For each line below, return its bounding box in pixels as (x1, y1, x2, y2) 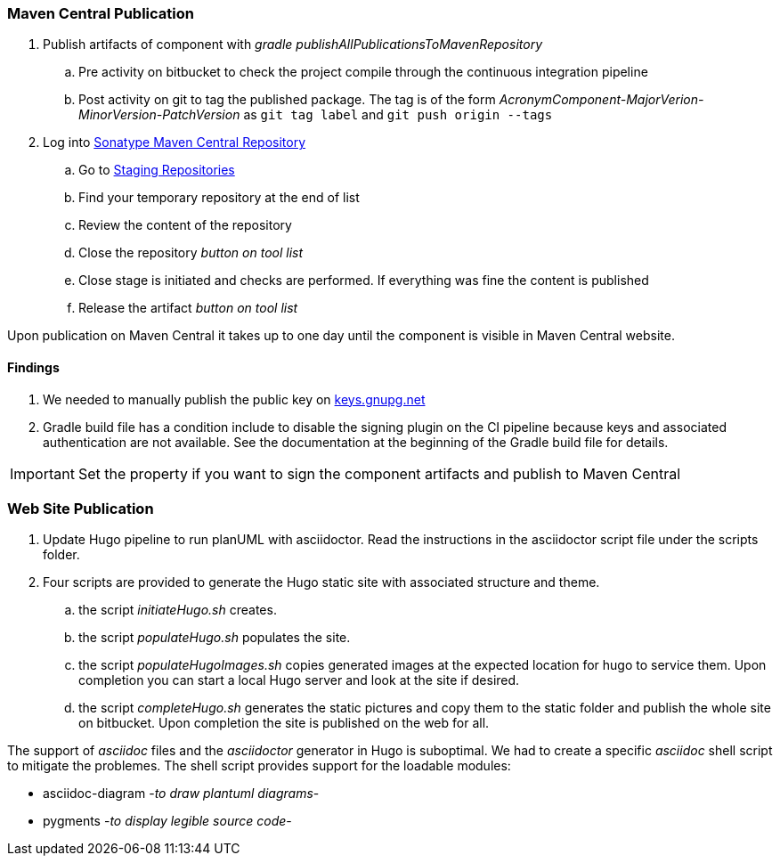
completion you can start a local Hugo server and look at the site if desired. (78, 672, 520, 688)
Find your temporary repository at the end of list (78, 190, 360, 206)
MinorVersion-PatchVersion (78, 107, 240, 123)
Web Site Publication (7, 499, 154, 517)
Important (10, 464, 75, 483)
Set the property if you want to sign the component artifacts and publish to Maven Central (77, 464, 681, 483)
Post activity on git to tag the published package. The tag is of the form (78, 92, 496, 108)
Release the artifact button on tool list (78, 300, 298, 316)
